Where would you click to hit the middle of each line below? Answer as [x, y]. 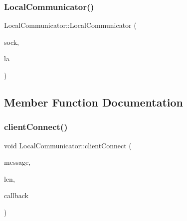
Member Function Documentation [94, 102]
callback [16, 195]
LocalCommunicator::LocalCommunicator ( [70, 25]
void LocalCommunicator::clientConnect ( [68, 145]
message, [17, 162]
